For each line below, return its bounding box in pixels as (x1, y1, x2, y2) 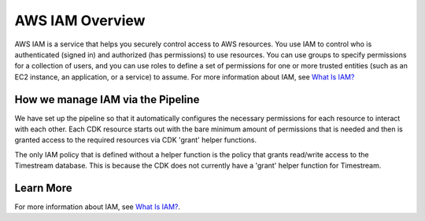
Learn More (14, 182, 72, 194)
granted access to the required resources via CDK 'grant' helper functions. (14, 135, 257, 145)
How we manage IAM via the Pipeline (14, 93, 200, 106)
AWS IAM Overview (14, 12, 146, 29)
